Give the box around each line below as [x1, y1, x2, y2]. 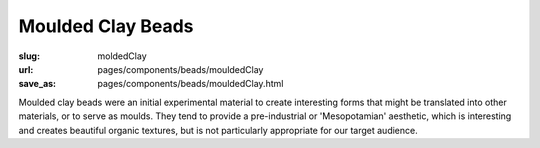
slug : [18, 50, 40, 62]
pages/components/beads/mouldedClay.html [97, 78, 284, 90]
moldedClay [97, 50, 147, 62]
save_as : [18, 78, 57, 90]
